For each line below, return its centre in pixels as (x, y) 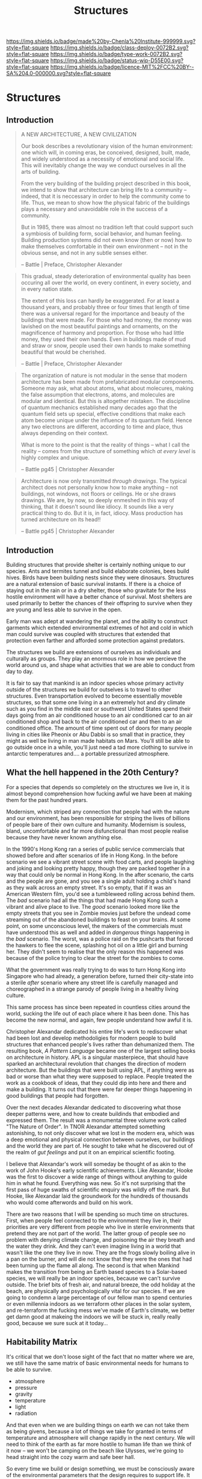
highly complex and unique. (55, 458)
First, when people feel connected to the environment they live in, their (94, 1220)
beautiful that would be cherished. (63, 352)
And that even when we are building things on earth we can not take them (98, 1425)
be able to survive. (29, 1369)
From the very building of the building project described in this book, (106, 183)
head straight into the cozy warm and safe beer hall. (71, 1457)
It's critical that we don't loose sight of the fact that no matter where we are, (100, 1357)
